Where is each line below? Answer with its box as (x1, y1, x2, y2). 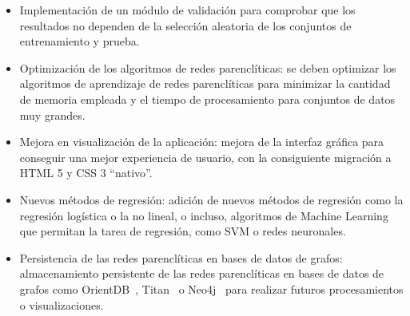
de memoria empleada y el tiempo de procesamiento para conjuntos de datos (19, 90, 396, 107)
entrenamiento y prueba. (19, 33, 140, 49)
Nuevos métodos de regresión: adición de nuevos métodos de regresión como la (19, 191, 404, 207)
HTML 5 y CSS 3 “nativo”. (19, 164, 153, 181)
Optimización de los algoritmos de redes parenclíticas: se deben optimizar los (19, 59, 396, 76)
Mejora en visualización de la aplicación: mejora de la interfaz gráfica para (19, 133, 384, 150)
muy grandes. (19, 106, 86, 123)
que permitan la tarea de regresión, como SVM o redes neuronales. (19, 223, 346, 239)
